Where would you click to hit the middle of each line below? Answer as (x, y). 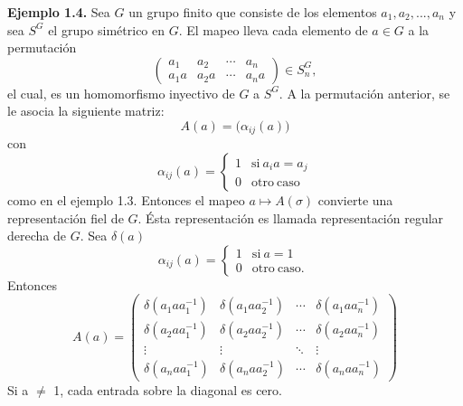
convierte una (355, 200)
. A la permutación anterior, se (364, 93)
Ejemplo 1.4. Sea (59, 12)
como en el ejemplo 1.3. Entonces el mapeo (126, 200)
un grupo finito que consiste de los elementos (253, 12)
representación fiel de (66, 217)
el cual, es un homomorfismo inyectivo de (121, 93)
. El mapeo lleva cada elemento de (273, 29)
